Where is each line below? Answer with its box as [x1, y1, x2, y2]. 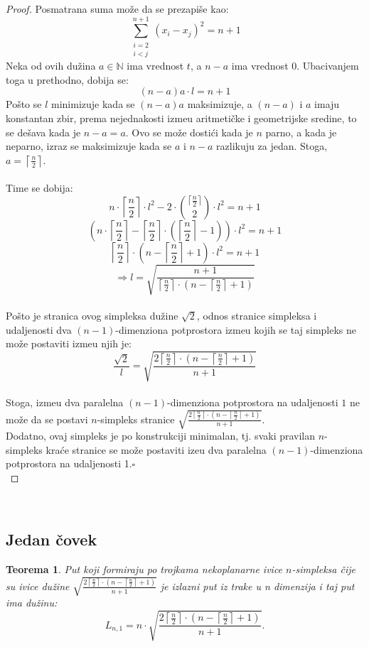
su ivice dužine [6, 578, 70, 593]
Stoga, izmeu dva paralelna [6, 394, 124, 409]
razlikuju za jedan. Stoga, [216, 138, 328, 153]
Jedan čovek [6, 528, 97, 550]
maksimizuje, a [187, 97, 252, 112]
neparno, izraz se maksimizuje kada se [6, 138, 172, 153]
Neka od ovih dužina [6, 58, 96, 73]
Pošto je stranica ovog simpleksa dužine [6, 308, 178, 323]
